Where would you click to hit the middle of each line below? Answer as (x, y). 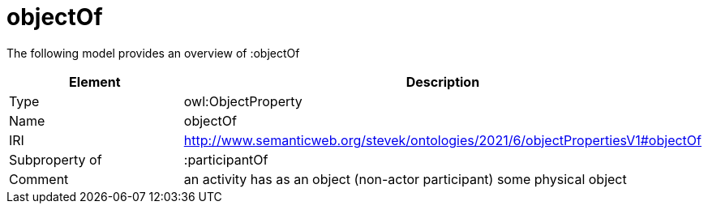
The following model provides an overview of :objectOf (153, 53)
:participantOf (226, 159)
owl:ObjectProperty (243, 101)
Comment (39, 179)
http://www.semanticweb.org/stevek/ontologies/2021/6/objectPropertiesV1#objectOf (442, 140)
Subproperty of (56, 159)
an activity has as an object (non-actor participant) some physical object (405, 179)
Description (443, 81)
